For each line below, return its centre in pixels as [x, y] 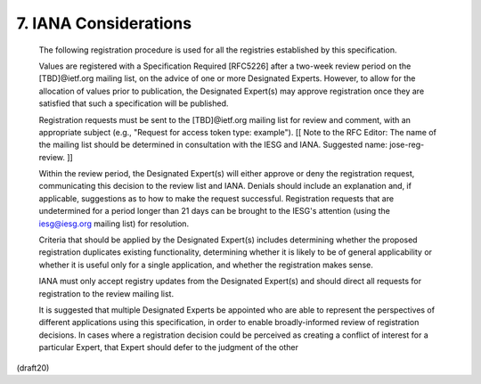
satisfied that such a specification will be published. [134, 103]
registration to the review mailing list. [106, 293]
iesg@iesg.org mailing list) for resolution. [114, 224]
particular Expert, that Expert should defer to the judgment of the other [168, 347]
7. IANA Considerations [104, 23]
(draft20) [33, 368]
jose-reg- [407, 145]
